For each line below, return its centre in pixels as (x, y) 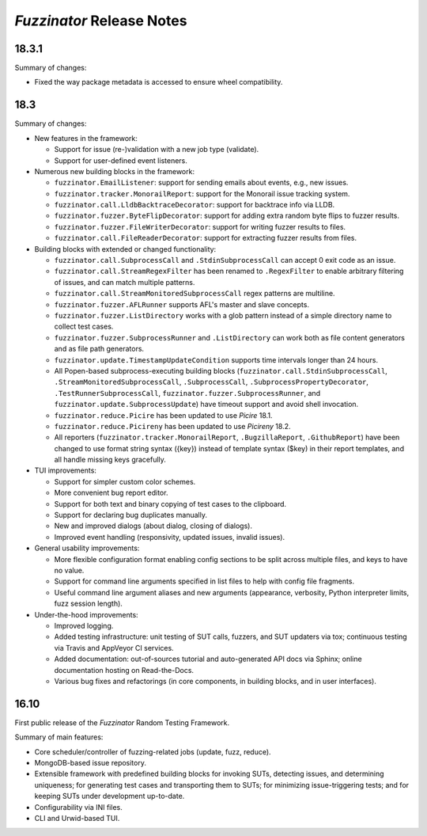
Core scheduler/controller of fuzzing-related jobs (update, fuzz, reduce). (153, 751)
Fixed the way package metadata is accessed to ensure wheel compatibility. (159, 82)
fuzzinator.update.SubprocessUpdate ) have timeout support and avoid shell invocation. (206, 405)
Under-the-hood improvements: (86, 614)
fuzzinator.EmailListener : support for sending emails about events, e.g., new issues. (201, 183)
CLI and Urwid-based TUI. (77, 818)
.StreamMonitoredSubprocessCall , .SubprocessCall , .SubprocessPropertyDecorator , (212, 382)
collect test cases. (84, 327)
